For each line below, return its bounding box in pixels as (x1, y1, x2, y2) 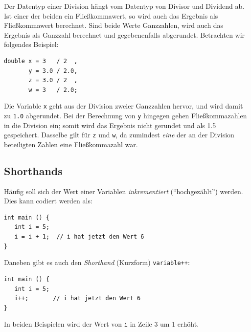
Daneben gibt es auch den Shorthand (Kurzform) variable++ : (4, 257, 190, 267)
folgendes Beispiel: (4, 39, 59, 49)
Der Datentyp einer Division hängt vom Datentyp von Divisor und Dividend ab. (4, 1, 245, 11)
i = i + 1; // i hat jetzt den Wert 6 (14, 233, 144, 241)
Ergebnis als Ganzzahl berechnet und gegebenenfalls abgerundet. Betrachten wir (4, 29, 245, 40)
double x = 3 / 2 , (4, 57, 78, 65)
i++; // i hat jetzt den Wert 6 (14, 295, 141, 302)
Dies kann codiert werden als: (4, 196, 92, 206)
